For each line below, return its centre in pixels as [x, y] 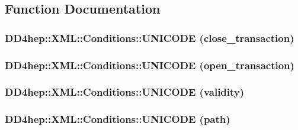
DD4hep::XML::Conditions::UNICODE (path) [118, 119]
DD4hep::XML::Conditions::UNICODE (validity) [125, 92]
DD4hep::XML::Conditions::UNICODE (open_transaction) [150, 65]
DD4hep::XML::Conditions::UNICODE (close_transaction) [150, 38]
